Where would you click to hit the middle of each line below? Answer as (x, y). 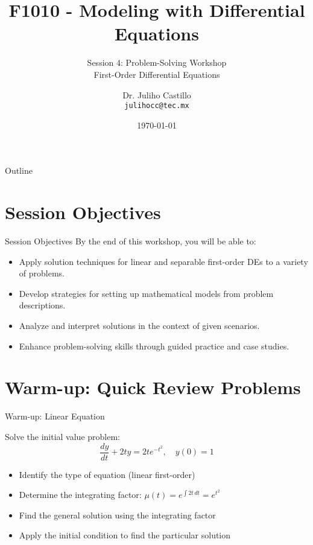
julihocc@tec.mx (157, 106)
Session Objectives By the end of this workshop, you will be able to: (131, 241)
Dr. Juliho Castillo (157, 94)
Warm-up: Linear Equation (55, 416)
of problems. (42, 273)
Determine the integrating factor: (80, 495)
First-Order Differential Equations (157, 74)
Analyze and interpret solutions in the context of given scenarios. (139, 326)
